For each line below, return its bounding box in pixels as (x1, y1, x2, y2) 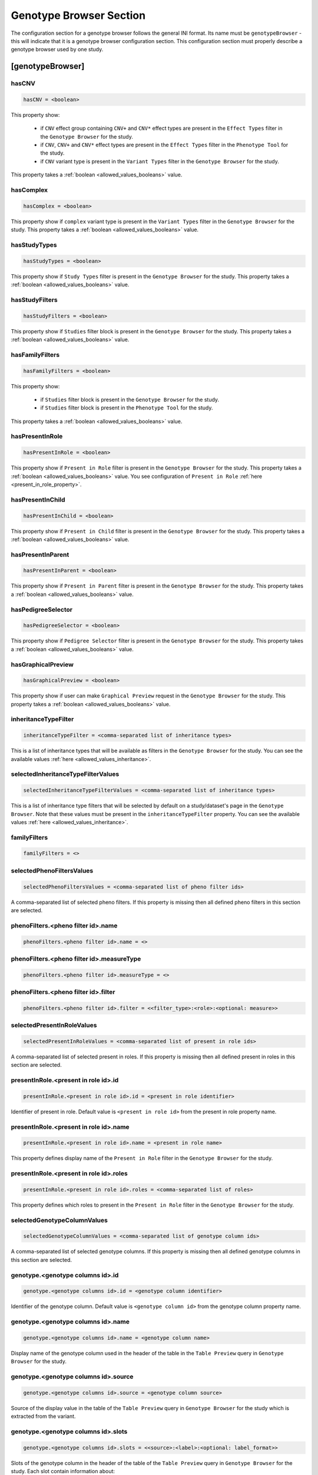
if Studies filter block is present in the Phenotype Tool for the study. (40, 404, 213, 411)
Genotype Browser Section (11, 9, 146, 22)
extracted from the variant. (11, 1413, 76, 1420)
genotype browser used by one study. (11, 46, 104, 53)
